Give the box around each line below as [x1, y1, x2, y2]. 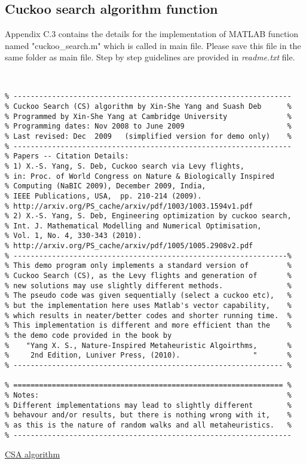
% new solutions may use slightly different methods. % [5, 281, 292, 290]
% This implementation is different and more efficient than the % [5, 321, 292, 330]
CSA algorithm [5, 448, 60, 460]
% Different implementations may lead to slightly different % [5, 401, 292, 410]
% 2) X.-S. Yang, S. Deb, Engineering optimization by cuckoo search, [5, 212, 292, 221]
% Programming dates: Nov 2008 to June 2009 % [5, 122, 292, 131]
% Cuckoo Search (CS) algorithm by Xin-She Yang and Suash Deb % [5, 102, 292, 111]
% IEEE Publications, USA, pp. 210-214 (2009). [5, 191, 202, 200]
